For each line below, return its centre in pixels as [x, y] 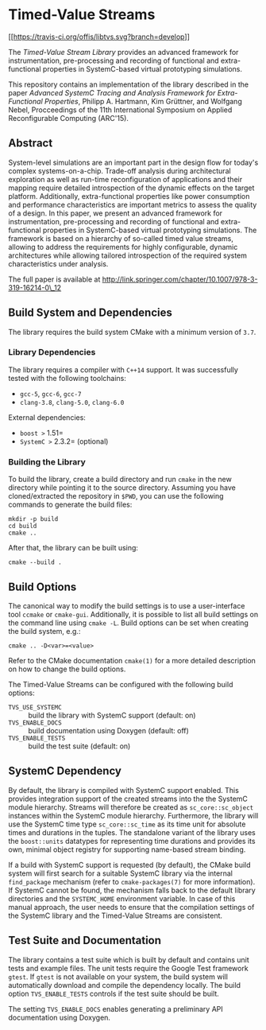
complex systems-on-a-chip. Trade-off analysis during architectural [120, 171]
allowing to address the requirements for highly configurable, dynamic [123, 247]
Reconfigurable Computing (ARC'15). [69, 118]
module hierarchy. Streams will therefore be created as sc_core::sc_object [131, 807]
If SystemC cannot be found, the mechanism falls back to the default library [132, 890]
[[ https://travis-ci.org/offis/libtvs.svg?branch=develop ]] [99, 37]
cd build [23, 527]
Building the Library [47, 461]
